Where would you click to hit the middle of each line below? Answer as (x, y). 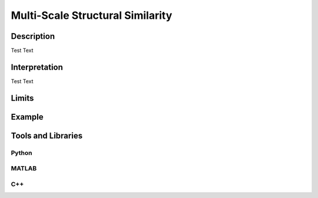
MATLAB (24, 169)
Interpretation (37, 67)
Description (33, 36)
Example (27, 117)
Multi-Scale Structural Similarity (92, 15)
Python (21, 153)
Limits (22, 98)
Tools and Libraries (47, 136)
